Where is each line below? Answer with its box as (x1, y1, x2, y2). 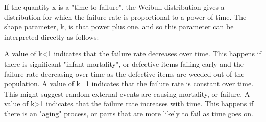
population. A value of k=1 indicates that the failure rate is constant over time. (4, 78, 254, 89)
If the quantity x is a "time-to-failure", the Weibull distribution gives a (4, 2, 225, 12)
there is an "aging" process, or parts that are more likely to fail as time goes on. (4, 108, 253, 118)
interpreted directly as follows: (4, 31, 99, 42)
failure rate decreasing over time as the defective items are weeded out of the (4, 68, 245, 79)
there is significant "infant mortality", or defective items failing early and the (4, 58, 244, 69)
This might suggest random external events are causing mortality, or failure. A (4, 88, 250, 99)
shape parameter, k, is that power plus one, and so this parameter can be (4, 21, 234, 32)
